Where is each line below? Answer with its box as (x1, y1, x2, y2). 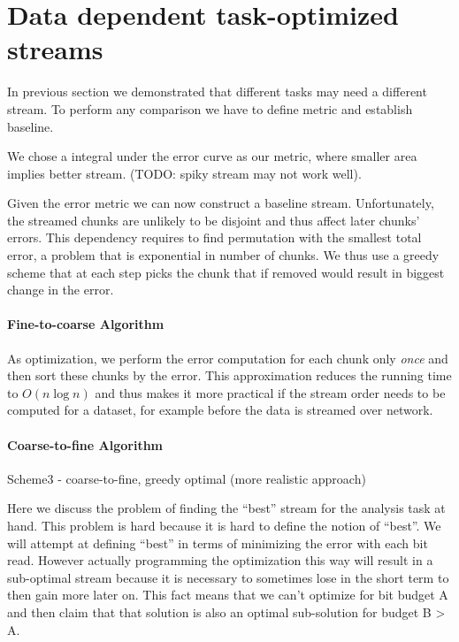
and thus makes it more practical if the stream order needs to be (95, 383, 446, 401)
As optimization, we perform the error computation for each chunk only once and (7, 348, 448, 367)
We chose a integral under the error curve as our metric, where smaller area (7, 147, 417, 165)
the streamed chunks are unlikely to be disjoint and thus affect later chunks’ (7, 210, 420, 229)
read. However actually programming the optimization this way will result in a (7, 551, 433, 569)
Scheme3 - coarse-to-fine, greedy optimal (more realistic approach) (7, 469, 366, 487)
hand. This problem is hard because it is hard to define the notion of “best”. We (7, 516, 441, 534)
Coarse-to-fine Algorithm (7, 435, 163, 454)
